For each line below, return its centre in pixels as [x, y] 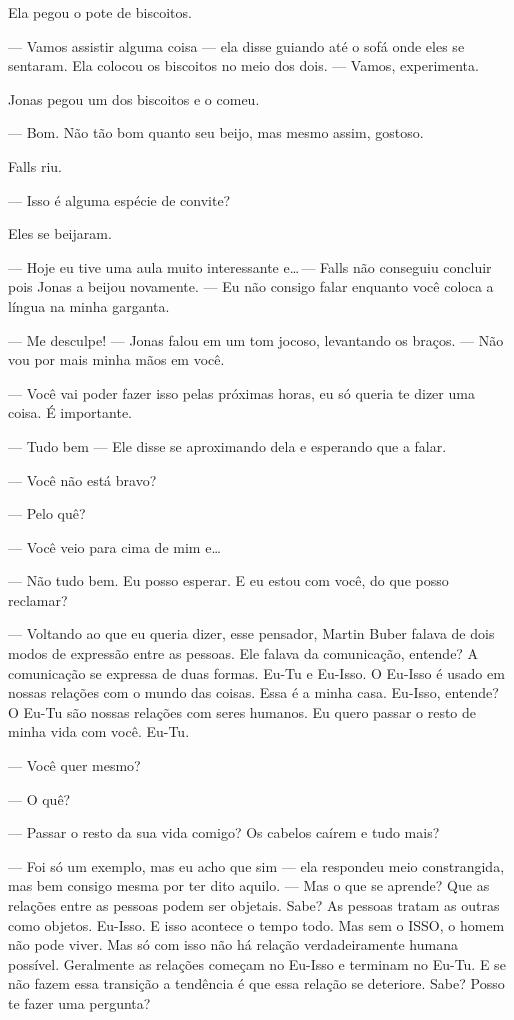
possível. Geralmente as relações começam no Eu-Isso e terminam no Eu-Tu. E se [257, 963]
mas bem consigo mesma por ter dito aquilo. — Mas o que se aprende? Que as [249, 885]
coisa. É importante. [70, 412]
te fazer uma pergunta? [79, 1002]
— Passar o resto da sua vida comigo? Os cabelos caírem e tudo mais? [224, 832]
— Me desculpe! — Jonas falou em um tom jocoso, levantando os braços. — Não [256, 339]
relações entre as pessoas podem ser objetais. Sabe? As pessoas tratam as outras [254, 905]
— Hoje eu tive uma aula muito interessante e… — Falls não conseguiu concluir [250, 266]
